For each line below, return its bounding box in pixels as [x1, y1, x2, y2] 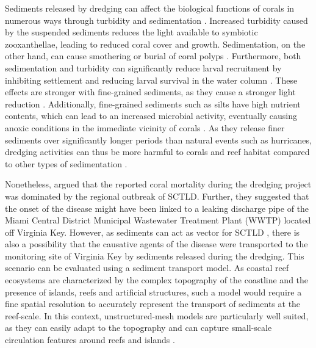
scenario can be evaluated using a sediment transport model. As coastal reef [5, 261, 289, 274]
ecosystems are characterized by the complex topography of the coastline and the [5, 274, 309, 286]
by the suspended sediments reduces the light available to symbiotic [5, 26, 258, 38]
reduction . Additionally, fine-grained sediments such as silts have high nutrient [5, 97, 301, 110]
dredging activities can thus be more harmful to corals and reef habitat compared [5, 145, 310, 158]
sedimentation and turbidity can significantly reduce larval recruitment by [5, 61, 282, 74]
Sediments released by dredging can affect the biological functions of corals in [5, 2, 295, 14]
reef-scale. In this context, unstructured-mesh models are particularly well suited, [5, 309, 309, 322]
